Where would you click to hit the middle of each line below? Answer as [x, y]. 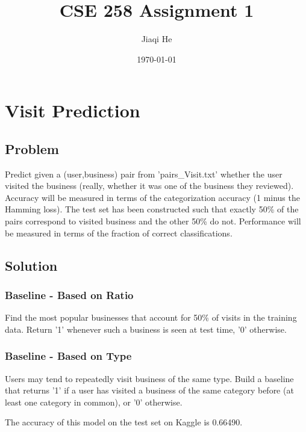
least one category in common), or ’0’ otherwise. [94, 402]
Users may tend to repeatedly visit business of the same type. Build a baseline [149, 378]
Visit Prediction [73, 110]
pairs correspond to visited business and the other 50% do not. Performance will [153, 221]
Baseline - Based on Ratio [69, 295]
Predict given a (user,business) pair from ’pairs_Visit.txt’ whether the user [144, 174]
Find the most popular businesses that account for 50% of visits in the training [151, 317]
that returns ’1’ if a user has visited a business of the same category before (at [149, 390]
